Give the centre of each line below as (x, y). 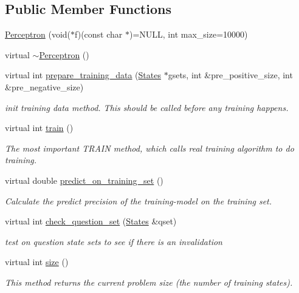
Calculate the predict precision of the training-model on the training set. (139, 200)
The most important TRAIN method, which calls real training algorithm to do (149, 148)
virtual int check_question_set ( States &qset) (91, 221)
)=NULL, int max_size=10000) (188, 34)
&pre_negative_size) (44, 86)
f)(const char (99, 34)
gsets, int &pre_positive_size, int (230, 75)
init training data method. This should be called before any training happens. (147, 107)
